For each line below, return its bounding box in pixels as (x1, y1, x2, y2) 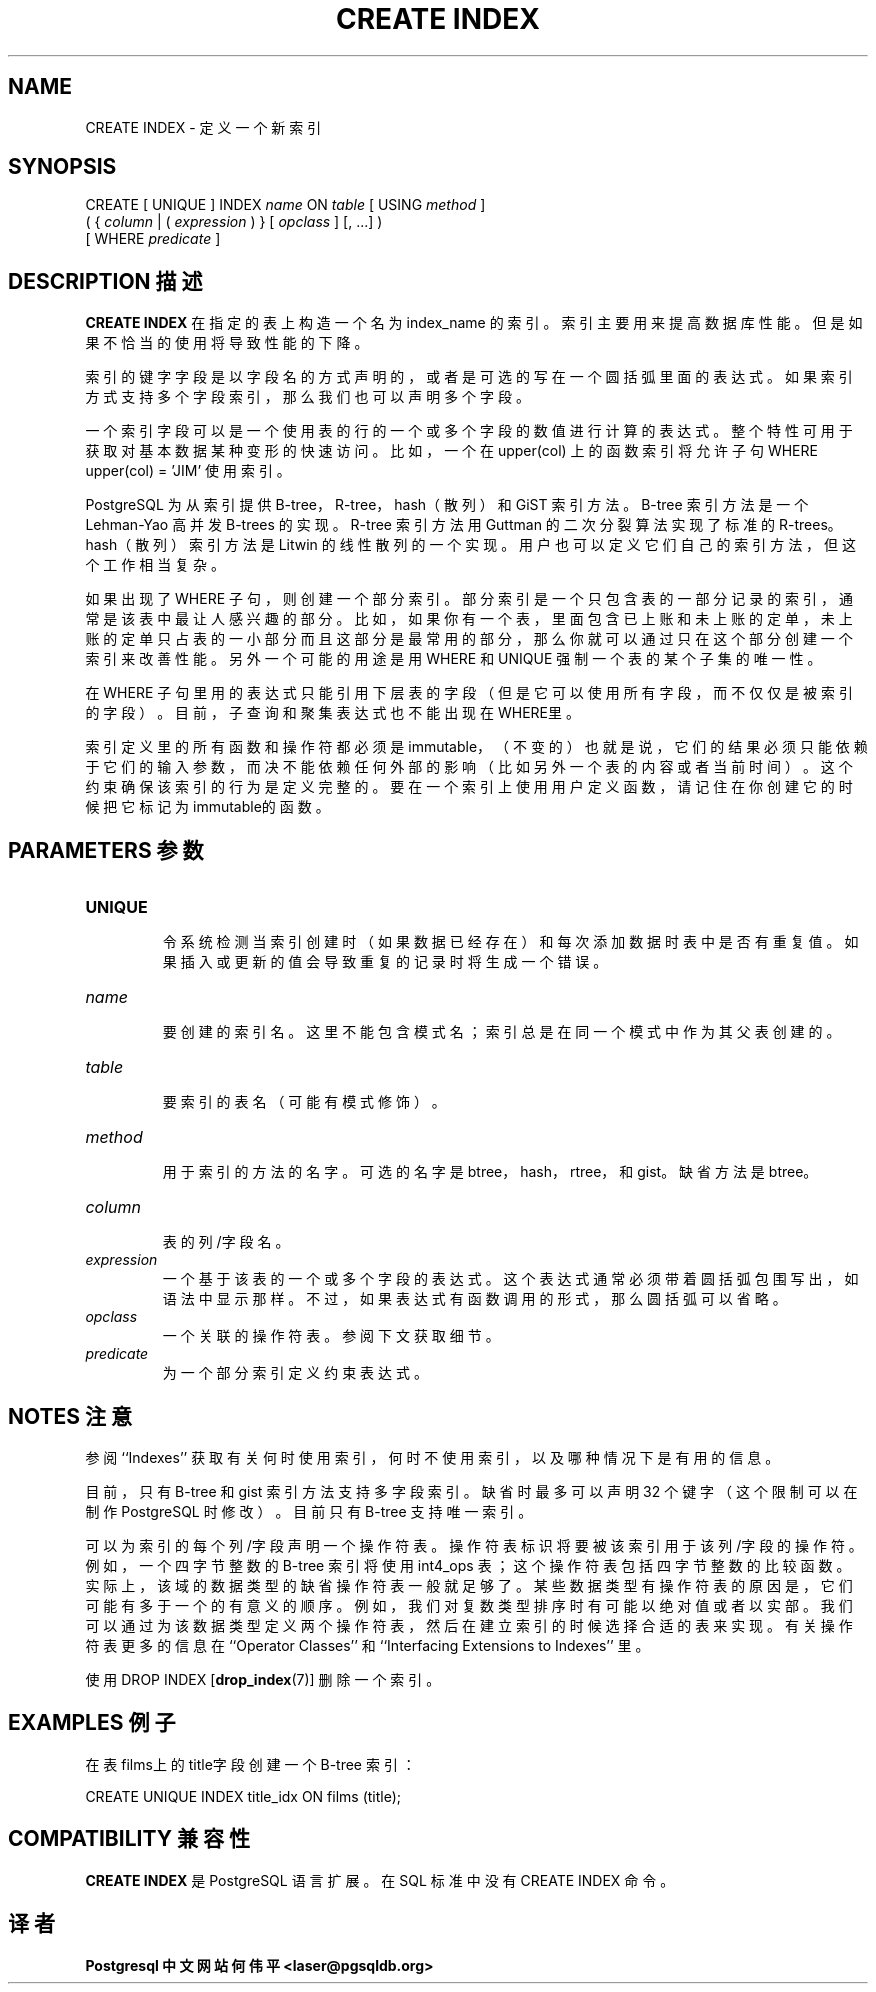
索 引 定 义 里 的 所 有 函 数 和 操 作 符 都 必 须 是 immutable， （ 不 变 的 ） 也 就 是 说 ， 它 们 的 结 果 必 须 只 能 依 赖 (85, 738, 868, 756)
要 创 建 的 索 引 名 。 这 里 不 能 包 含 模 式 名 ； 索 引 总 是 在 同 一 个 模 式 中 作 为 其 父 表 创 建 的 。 (162, 1023, 841, 1041)
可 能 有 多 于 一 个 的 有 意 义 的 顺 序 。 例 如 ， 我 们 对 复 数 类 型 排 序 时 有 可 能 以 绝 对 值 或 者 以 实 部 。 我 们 (85, 1596, 853, 1614)
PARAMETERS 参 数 (8, 837, 204, 863)
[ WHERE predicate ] (85, 230, 221, 248)
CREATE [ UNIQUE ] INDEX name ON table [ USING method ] (85, 196, 486, 214)
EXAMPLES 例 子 (8, 1710, 176, 1736)
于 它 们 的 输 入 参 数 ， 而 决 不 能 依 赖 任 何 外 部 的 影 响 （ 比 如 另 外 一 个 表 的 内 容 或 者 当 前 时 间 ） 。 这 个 (85, 758, 853, 776)
